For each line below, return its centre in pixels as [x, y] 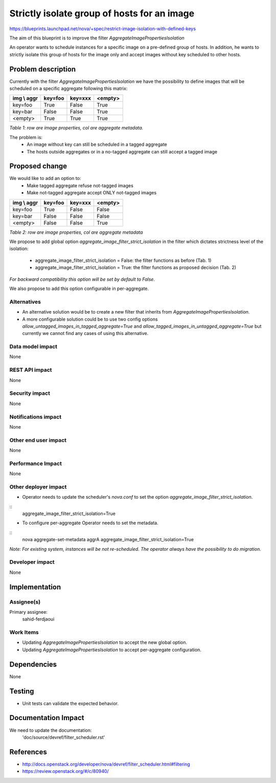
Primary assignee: [29, 612]
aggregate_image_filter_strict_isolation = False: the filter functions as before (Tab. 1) [123, 260]
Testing [22, 691]
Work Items [24, 633]
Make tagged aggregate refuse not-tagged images [80, 185]
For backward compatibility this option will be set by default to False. [82, 279]
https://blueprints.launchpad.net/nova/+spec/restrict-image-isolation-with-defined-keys [103, 29]
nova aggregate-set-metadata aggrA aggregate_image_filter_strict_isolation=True [108, 540]
